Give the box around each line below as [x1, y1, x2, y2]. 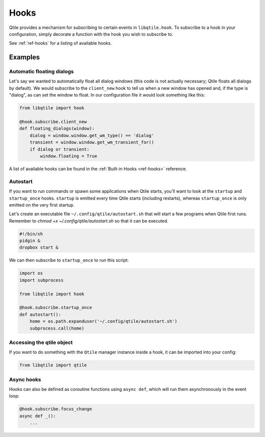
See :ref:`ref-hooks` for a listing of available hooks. [9, 40, 112, 46]
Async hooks [9, 376, 41, 383]
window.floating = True [40, 153, 98, 159]
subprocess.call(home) [29, 325, 84, 331]
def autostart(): [19, 311, 61, 317]
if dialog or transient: [29, 146, 90, 152]
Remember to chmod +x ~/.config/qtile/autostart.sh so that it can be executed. [9, 218, 169, 224]
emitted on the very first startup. [9, 202, 75, 208]
